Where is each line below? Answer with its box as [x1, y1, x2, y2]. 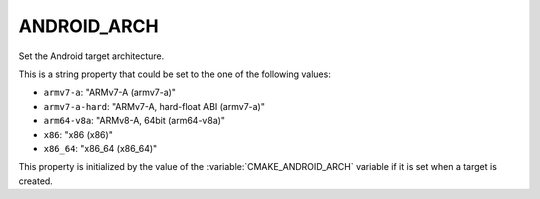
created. [18, 175, 54, 187]
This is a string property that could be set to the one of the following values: [18, 68, 332, 80]
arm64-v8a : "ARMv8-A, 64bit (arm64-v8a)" [43, 115, 225, 127]
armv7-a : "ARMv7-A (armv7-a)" [43, 86, 177, 99]
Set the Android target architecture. [18, 50, 165, 62]
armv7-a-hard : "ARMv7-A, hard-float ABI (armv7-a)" [43, 100, 265, 112]
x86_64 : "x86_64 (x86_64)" [43, 142, 158, 154]
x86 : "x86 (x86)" [43, 128, 114, 140]
